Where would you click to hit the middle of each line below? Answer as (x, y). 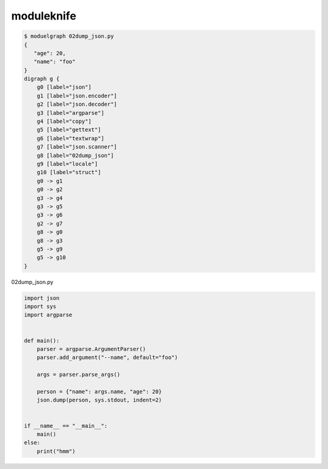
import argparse (48, 315)
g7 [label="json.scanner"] (77, 147)
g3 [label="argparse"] (70, 113)
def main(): (42, 340)
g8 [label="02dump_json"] (75, 155)
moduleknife (44, 16)
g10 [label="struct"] (69, 172)
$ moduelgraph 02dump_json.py (69, 36)
